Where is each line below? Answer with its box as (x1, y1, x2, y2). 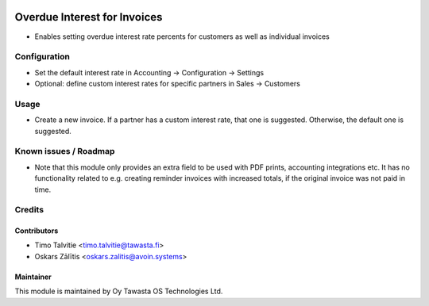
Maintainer (14, 272, 52, 281)
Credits (14, 205, 44, 216)
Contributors (14, 226, 59, 235)
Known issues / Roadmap (14, 146, 115, 157)
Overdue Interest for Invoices (14, 10, 163, 24)
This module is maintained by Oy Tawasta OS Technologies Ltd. (14, 286, 223, 296)
